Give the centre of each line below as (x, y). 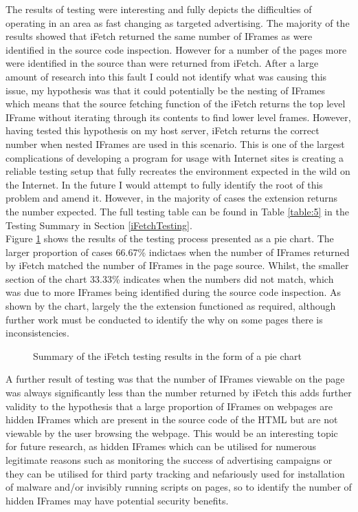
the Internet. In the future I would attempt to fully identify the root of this (164, 184)
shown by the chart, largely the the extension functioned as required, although (171, 306)
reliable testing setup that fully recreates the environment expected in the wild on (178, 171)
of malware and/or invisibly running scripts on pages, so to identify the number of (179, 487)
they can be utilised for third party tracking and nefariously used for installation (175, 473)
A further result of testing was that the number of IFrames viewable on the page (175, 379)
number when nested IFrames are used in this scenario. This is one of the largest (175, 143)
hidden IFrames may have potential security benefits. (117, 500)
